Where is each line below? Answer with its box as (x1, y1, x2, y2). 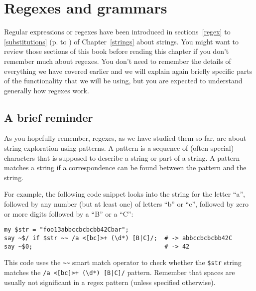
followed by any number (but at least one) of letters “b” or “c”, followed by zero (4, 199, 249, 209)
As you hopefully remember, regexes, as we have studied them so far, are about (4, 133, 247, 143)
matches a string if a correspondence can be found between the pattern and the (4, 162, 247, 173)
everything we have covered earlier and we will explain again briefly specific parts (4, 65, 253, 76)
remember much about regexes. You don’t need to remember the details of (4, 55, 231, 66)
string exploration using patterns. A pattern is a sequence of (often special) (4, 143, 234, 153)
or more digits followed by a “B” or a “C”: (4, 208, 133, 219)
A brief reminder (4, 109, 93, 125)
